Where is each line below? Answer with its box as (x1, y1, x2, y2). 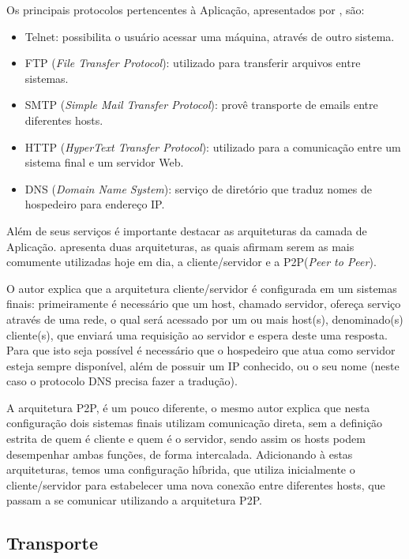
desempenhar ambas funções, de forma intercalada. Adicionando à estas (6, 445, 353, 462)
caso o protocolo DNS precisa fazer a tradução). (6, 373, 238, 389)
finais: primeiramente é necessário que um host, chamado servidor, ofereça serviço (6, 295, 401, 312)
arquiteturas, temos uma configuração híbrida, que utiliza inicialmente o (6, 461, 355, 478)
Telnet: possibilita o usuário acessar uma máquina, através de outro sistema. (24, 28, 395, 44)
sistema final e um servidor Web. (24, 154, 184, 171)
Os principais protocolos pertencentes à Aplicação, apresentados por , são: (6, 2, 365, 17)
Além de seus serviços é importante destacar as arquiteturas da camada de (6, 222, 367, 238)
